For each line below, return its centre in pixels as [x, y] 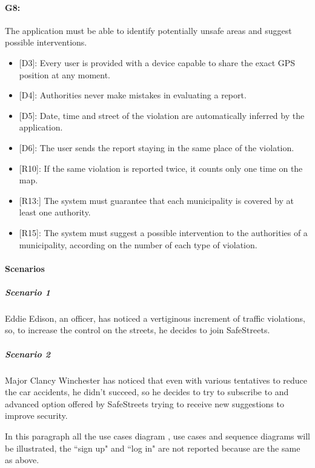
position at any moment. [65, 74]
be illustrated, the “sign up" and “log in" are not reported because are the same [153, 448]
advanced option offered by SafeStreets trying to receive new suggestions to [144, 403]
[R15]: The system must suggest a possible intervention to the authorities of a [163, 232]
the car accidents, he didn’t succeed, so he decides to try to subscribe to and [147, 392]
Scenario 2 [28, 354]
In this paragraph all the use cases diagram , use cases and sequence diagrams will [158, 436]
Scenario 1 [28, 292]
